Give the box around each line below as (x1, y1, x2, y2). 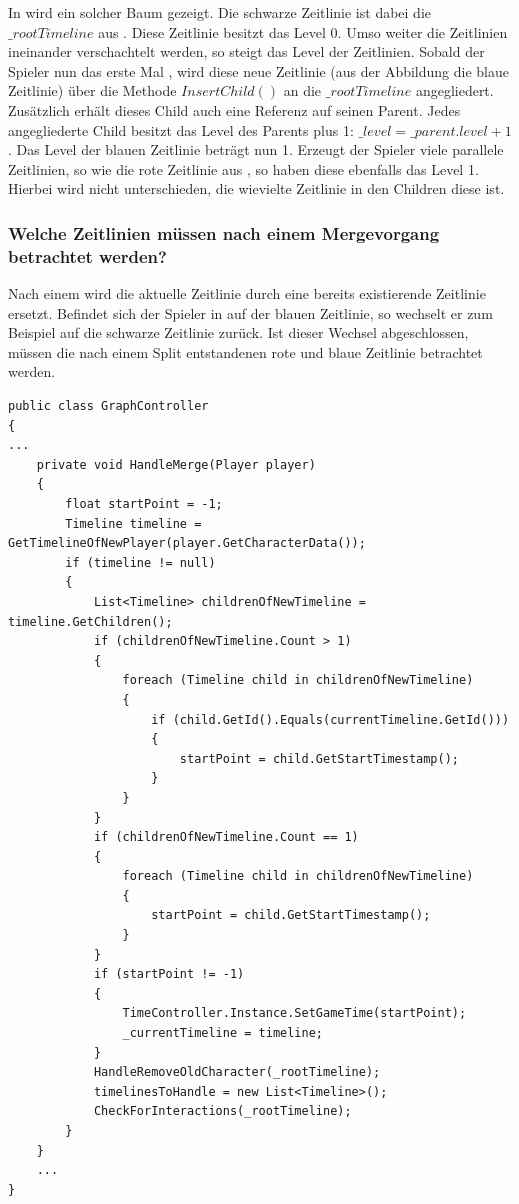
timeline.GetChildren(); (8, 614, 173, 629)
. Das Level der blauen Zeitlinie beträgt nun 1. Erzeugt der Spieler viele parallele (8, 139, 504, 160)
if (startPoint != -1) (93, 967, 245, 982)
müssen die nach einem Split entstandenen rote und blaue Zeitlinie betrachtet (8, 341, 483, 362)
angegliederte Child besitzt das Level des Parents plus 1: (8, 119, 354, 140)
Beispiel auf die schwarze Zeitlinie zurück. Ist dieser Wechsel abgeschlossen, (8, 322, 469, 343)
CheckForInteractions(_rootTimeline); (93, 1104, 352, 1119)
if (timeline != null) (65, 555, 216, 570)
